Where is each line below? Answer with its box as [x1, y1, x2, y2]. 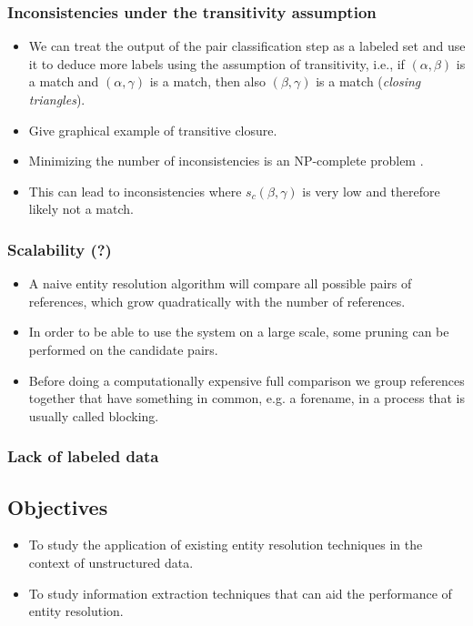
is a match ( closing [316, 72, 421, 91]
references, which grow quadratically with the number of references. [28, 291, 406, 310]
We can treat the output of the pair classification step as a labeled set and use [28, 36, 466, 56]
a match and [28, 72, 99, 91]
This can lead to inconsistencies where [28, 181, 242, 200]
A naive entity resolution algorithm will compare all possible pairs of [28, 274, 412, 293]
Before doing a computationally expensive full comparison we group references [28, 370, 465, 389]
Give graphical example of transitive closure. [28, 120, 277, 139]
